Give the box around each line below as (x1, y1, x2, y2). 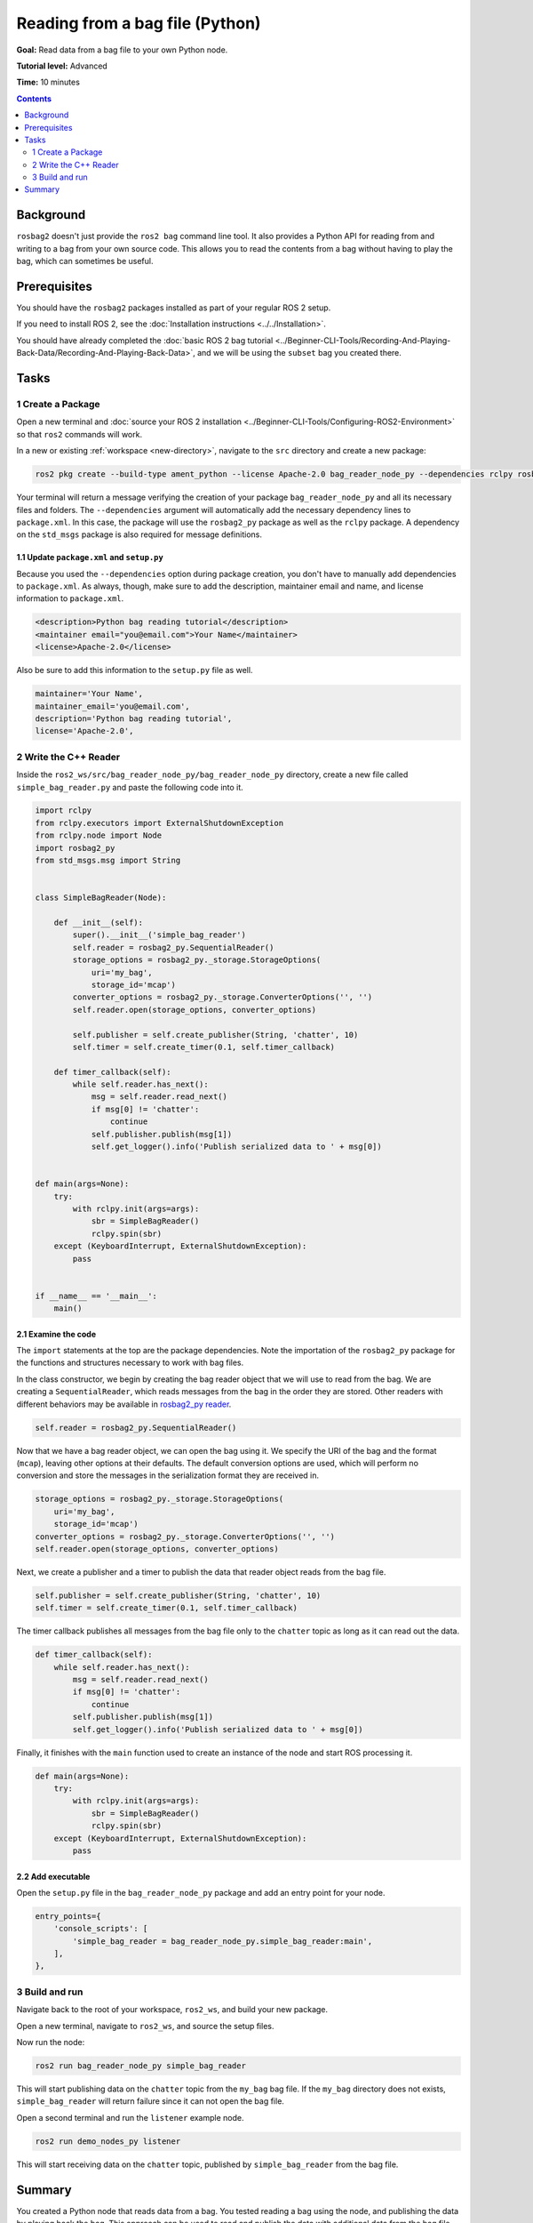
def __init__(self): (53, 918, 144, 927)
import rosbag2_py (35, 843, 115, 853)
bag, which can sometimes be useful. (16, 256, 154, 267)
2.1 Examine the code (16, 1328, 97, 1339)
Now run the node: (16, 2036, 85, 2047)
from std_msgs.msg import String (35, 855, 181, 866)
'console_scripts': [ (53, 1923, 148, 1934)
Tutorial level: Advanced (16, 60, 108, 71)
